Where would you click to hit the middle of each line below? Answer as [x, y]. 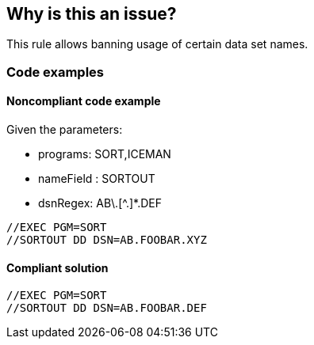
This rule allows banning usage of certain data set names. [157, 44]
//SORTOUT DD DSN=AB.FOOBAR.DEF [107, 308]
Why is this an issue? [92, 14]
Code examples [56, 72]
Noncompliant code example [84, 101]
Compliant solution [57, 267]
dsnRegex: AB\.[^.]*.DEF [100, 203]
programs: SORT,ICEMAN [105, 154]
